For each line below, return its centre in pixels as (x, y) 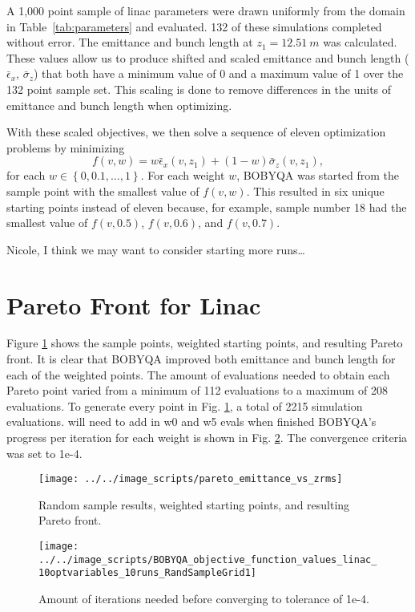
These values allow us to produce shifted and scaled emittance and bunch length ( (208, 57)
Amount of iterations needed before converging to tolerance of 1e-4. (204, 598)
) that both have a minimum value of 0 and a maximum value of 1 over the (218, 73)
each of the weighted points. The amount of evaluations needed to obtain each (198, 374)
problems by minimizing (66, 147)
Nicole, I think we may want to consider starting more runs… (156, 249)
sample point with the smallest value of (103, 190)
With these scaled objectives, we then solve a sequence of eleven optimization (196, 132)
